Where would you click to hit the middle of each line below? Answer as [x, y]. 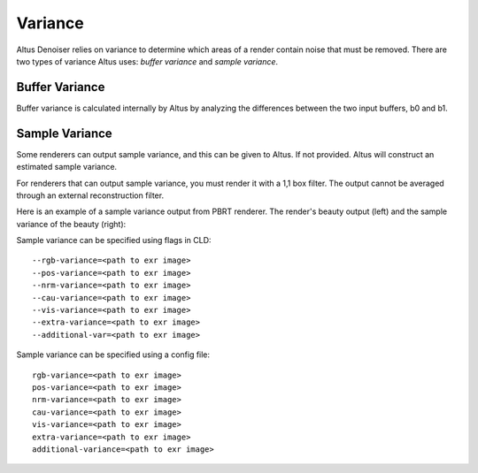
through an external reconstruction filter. [90, 195]
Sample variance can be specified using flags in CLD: [114, 240]
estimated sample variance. [67, 167]
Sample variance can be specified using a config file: [113, 355]
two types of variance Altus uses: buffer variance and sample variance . [147, 61]
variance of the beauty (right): [71, 224]
